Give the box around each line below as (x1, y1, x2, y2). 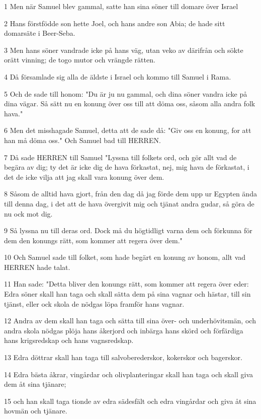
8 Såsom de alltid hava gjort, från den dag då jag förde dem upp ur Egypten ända (4, 188, 257, 199)
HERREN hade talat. (4, 261, 70, 272)
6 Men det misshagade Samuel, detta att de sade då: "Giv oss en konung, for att (4, 125, 251, 135)
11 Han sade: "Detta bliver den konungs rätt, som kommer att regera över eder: (4, 278, 249, 289)
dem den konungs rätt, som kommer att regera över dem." (4, 235, 183, 245)
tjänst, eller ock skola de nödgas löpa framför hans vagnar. (4, 298, 185, 309)
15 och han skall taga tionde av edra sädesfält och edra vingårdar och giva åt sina (4, 395, 256, 406)
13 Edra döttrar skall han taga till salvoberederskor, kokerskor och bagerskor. (4, 352, 242, 363)
